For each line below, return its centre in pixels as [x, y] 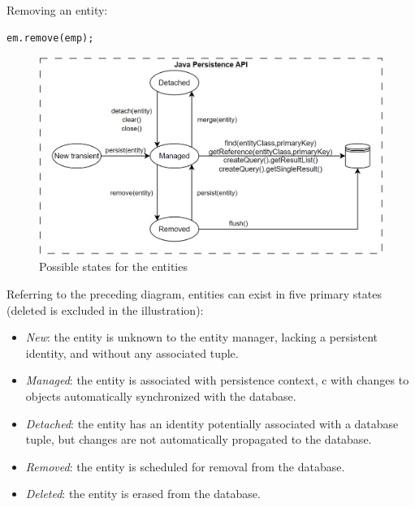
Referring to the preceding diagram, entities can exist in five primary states [194, 294]
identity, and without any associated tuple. [132, 352]
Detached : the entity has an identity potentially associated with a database [212, 423]
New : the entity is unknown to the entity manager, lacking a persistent [202, 337]
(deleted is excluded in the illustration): [105, 309]
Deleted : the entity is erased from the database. [143, 494]
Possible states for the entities [113, 266]
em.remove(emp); [50, 38]
